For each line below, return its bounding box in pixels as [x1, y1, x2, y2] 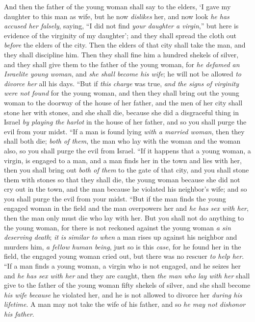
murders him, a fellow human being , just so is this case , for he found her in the [4, 241, 241, 251]
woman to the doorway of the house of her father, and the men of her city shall [4, 97, 243, 107]
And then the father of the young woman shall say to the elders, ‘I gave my [4, 1, 231, 11]
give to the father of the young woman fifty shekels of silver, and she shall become [4, 280, 251, 290]
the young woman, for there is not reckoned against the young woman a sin [4, 222, 231, 232]
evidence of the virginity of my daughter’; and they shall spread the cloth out [4, 30, 236, 40]
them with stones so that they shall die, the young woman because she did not [4, 174, 240, 184]
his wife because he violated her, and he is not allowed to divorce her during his [4, 289, 242, 299]
